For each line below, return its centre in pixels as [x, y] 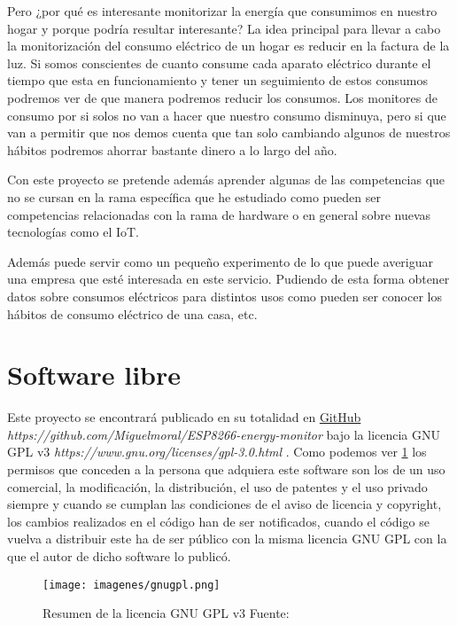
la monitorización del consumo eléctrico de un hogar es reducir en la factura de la [228, 46]
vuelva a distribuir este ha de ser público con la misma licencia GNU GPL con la [227, 539]
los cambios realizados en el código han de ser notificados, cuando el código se [218, 521]
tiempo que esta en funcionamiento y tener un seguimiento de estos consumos [217, 80]
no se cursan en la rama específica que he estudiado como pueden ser [194, 196]
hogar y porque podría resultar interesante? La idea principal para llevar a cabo [224, 28]
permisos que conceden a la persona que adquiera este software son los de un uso [226, 469]
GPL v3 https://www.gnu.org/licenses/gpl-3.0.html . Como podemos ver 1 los [217, 452]
